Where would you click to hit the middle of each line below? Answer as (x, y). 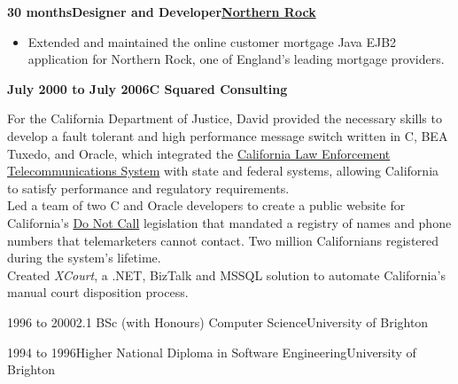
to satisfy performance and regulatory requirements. (148, 188)
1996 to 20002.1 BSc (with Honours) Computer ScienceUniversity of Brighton (218, 321)
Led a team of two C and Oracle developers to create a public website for (206, 205)
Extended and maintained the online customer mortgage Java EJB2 (212, 41)
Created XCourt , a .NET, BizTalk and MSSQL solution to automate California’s (226, 274)
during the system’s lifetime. (84, 258)
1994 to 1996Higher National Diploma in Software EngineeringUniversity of (212, 352)
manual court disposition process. (98, 292)
